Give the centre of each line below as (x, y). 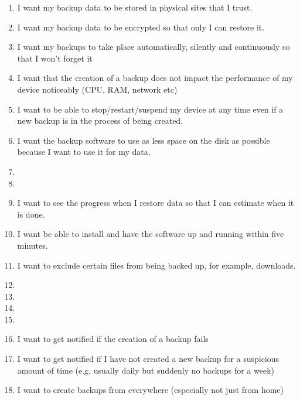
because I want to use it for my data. (84, 152)
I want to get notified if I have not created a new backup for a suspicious (148, 359)
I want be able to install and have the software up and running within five (151, 234)
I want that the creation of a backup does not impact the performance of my (155, 78)
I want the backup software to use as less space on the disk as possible (144, 140)
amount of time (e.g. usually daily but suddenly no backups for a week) (146, 370)
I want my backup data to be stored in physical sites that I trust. (135, 7)
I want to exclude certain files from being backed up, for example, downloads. (156, 265)
